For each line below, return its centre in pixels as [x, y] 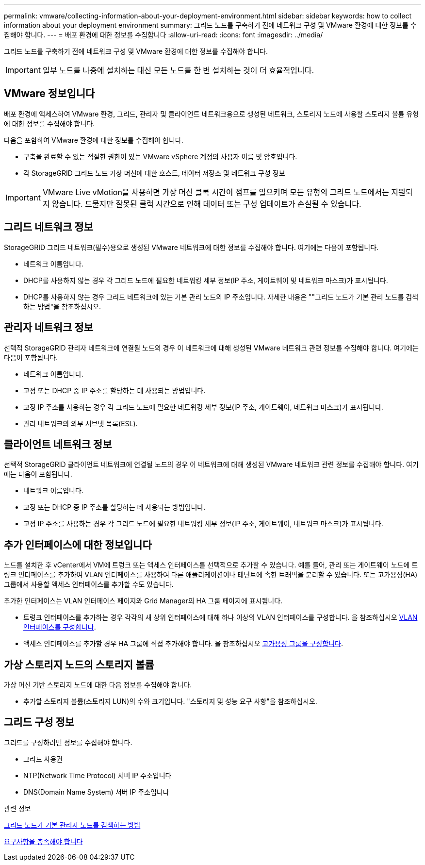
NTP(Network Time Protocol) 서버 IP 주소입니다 [98, 775]
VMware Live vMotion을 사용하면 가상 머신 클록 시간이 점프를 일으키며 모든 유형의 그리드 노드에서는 [216, 192]
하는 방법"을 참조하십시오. [62, 306]
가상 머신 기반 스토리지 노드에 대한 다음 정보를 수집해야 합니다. [98, 685]
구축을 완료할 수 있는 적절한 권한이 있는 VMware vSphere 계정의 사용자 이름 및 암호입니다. [160, 156]
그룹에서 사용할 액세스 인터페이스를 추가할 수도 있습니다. [89, 584]
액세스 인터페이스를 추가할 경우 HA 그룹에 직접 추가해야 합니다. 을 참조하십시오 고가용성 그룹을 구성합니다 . [183, 644]
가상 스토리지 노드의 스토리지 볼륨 [79, 665]
